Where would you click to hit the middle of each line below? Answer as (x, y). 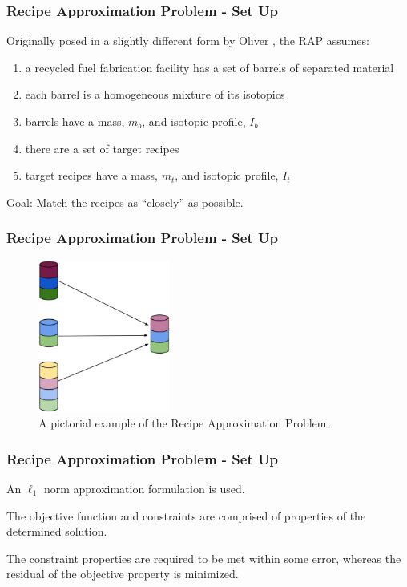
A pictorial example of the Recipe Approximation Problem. (184, 423)
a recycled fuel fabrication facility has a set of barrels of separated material (210, 67)
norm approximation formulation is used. (144, 488)
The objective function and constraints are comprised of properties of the (186, 515)
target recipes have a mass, (91, 175)
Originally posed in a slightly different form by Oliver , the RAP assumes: (188, 40)
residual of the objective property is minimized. (123, 574)
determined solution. (57, 531)
